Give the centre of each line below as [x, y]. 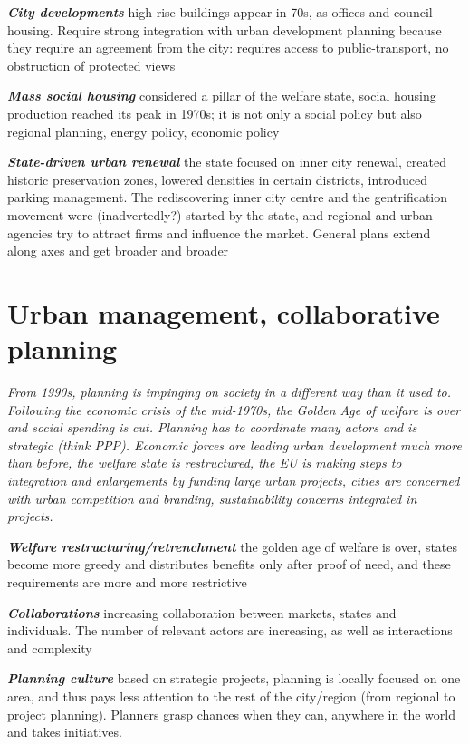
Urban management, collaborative [224, 312]
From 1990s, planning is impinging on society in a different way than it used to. [230, 392]
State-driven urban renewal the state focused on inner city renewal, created [227, 162]
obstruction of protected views [91, 65]
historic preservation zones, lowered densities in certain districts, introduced [217, 179]
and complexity [50, 647]
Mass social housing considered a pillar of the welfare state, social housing [222, 96]
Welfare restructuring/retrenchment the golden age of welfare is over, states [233, 546]
